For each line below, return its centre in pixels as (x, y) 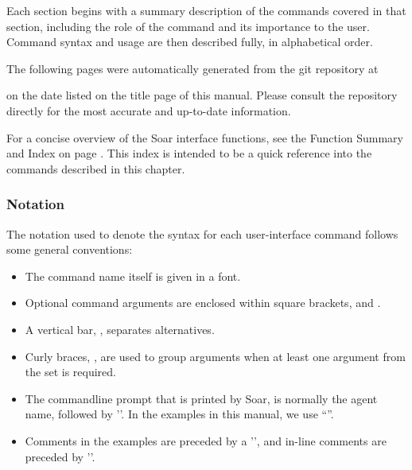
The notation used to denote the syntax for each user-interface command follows (202, 233)
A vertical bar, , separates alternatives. (120, 329)
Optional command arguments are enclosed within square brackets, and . (203, 303)
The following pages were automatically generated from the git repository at (192, 68)
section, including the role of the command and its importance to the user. (188, 26)
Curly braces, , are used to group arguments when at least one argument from (215, 356)
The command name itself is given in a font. (133, 276)
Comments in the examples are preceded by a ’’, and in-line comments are (206, 440)
